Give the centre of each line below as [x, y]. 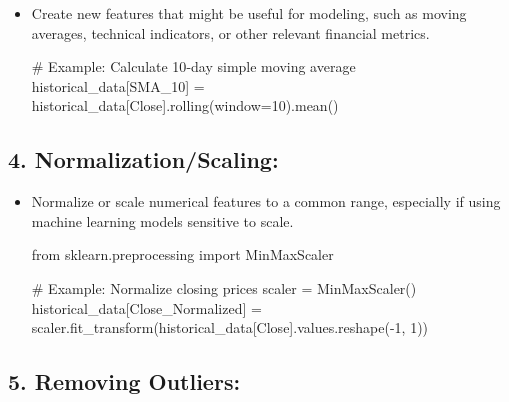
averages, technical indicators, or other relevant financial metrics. [230, 32]
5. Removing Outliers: [124, 381]
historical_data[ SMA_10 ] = [118, 85]
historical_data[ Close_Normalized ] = [146, 307]
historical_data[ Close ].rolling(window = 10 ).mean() [185, 105]
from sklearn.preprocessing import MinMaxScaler [182, 254]
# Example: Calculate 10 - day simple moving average [193, 66]
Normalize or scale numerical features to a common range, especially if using [266, 201]
